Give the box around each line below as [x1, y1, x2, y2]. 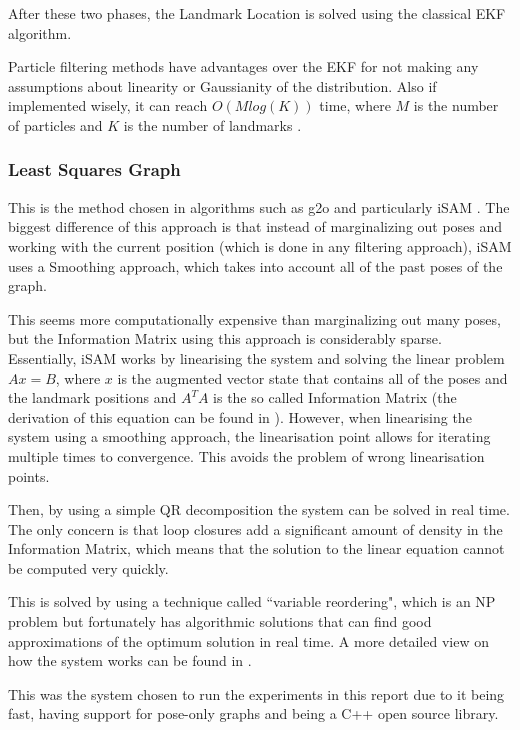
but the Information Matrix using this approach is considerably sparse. [8, 328, 442, 349]
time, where [319, 95, 391, 116]
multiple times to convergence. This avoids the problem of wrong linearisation [8, 445, 485, 466]
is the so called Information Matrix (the [213, 387, 457, 408]
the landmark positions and [8, 387, 177, 408]
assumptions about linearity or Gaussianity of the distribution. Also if [8, 75, 437, 96]
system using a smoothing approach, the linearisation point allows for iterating [8, 426, 491, 447]
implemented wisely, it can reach [8, 95, 208, 116]
